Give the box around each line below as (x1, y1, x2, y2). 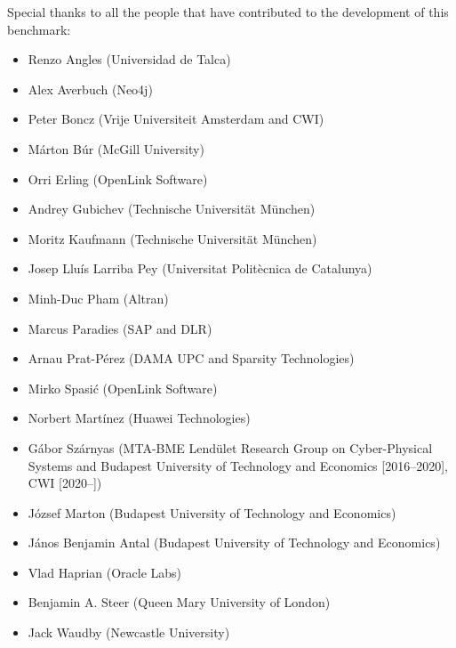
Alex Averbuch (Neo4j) (28, 79, 153, 98)
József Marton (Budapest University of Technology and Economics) (28, 503, 396, 522)
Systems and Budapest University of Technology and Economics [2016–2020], (28, 456, 448, 474)
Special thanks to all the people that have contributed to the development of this (7, 3, 449, 20)
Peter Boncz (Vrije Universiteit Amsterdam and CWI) (28, 109, 324, 128)
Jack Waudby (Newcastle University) (28, 623, 230, 642)
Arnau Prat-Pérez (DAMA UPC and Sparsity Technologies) (28, 349, 355, 368)
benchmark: (7, 20, 71, 38)
